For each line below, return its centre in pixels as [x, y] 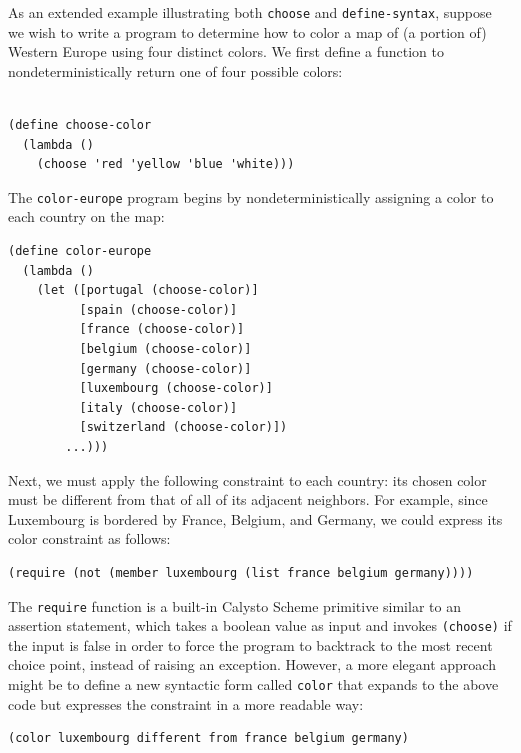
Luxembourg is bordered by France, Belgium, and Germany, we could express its [255, 518]
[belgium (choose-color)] [165, 349]
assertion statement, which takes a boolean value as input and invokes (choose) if [260, 625]
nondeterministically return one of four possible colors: [175, 70]
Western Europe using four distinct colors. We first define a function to [226, 51]
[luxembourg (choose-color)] [176, 388]
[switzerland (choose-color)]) [183, 427]
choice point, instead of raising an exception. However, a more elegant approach [252, 664]
